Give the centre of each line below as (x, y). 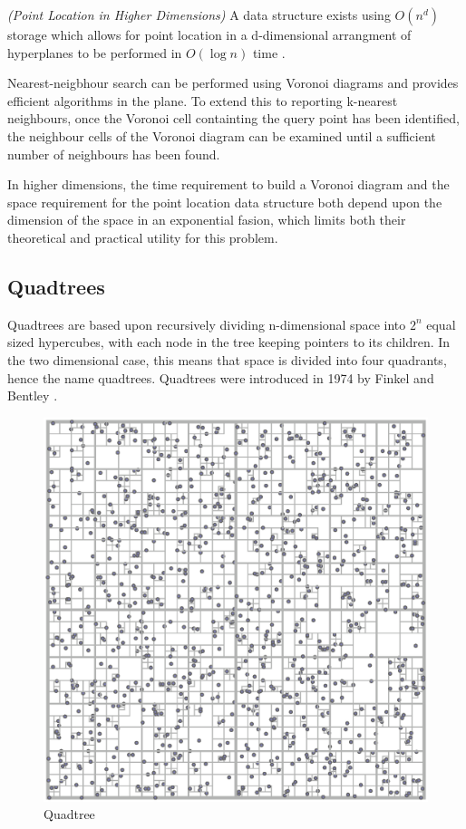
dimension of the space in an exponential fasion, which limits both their (207, 220)
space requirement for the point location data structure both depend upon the (225, 202)
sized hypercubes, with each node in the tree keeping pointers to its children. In (229, 342)
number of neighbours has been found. (114, 154)
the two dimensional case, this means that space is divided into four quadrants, (227, 359)
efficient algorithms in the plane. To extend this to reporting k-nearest (203, 100)
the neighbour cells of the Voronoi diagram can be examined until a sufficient (222, 135)
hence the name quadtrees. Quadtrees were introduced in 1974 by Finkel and (221, 377)
